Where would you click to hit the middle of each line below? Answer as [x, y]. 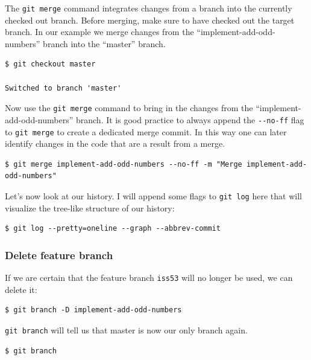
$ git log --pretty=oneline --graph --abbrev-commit [113, 229]
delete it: [21, 289]
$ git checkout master [50, 64]
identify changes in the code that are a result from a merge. [115, 143]
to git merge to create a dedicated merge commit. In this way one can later [146, 131]
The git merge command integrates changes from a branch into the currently [149, 8]
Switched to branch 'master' [63, 88]
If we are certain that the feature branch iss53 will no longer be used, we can [149, 278]
